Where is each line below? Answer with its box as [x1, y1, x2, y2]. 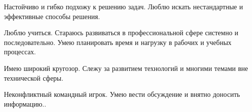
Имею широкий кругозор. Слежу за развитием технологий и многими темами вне [4, 63, 248, 73]
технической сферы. [4, 72, 64, 83]
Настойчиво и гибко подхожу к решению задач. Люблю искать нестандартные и [4, 1, 243, 11]
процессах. [4, 46, 36, 57]
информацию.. [4, 98, 47, 109]
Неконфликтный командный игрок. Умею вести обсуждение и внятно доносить [4, 89, 240, 99]
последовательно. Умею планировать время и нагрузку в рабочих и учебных [4, 37, 232, 47]
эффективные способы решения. [4, 11, 100, 21]
